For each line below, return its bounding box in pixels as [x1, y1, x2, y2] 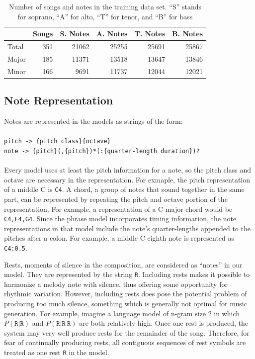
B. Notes [172, 28, 203, 39]
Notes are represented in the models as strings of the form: [4, 116, 183, 126]
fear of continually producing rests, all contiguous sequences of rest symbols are [4, 337, 246, 348]
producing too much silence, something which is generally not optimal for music [4, 298, 247, 309]
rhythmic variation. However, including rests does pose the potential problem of [4, 288, 247, 299]
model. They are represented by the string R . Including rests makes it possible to [4, 269, 250, 279]
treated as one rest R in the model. [4, 347, 109, 358]
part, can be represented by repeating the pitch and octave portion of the [4, 193, 228, 204]
